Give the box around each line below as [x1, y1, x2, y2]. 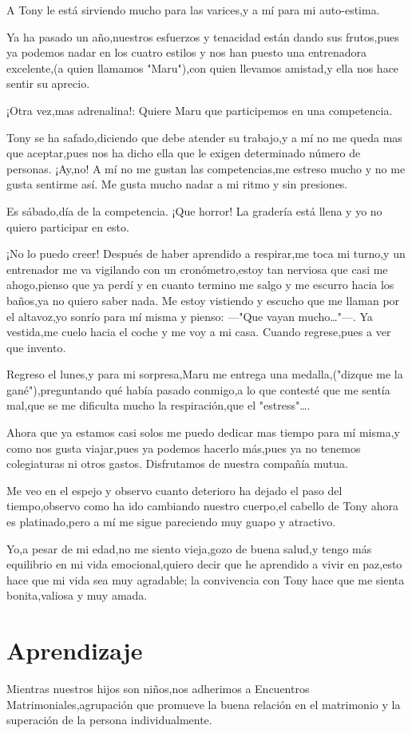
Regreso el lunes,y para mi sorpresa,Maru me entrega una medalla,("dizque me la [6, 366, 403, 382]
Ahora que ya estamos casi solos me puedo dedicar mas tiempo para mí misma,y [6, 424, 400, 441]
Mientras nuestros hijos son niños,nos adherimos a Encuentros [6, 680, 310, 697]
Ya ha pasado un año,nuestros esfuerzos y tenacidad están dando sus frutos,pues [6, 28, 399, 45]
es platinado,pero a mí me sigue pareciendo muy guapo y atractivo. [6, 513, 336, 530]
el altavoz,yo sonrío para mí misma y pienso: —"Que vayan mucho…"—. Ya [6, 307, 373, 324]
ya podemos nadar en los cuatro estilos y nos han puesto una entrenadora [6, 44, 366, 61]
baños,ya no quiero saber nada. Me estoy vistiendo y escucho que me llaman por [6, 291, 400, 308]
